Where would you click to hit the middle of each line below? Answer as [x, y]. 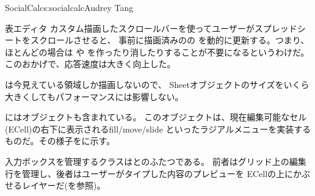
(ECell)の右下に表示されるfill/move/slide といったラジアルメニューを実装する [158, 129]
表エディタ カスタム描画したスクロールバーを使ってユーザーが [130, 28]
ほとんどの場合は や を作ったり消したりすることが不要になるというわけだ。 [157, 52]
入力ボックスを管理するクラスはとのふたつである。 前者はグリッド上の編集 [156, 161]
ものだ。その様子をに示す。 [60, 141]
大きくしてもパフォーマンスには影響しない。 [94, 96]
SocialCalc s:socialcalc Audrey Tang [69, 7]
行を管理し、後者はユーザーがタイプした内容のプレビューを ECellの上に [149, 173]
